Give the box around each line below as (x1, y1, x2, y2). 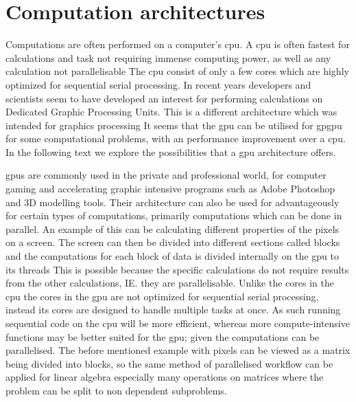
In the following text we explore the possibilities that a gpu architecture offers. (5, 144, 336, 159)
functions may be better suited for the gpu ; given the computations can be (5, 329, 320, 344)
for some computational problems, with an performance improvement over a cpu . (5, 131, 346, 146)
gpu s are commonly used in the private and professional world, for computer (5, 168, 327, 182)
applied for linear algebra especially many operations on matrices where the (5, 370, 324, 384)
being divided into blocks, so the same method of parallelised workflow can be (5, 356, 333, 370)
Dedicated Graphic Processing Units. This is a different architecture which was (5, 104, 337, 119)
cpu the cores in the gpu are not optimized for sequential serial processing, (5, 289, 319, 303)
